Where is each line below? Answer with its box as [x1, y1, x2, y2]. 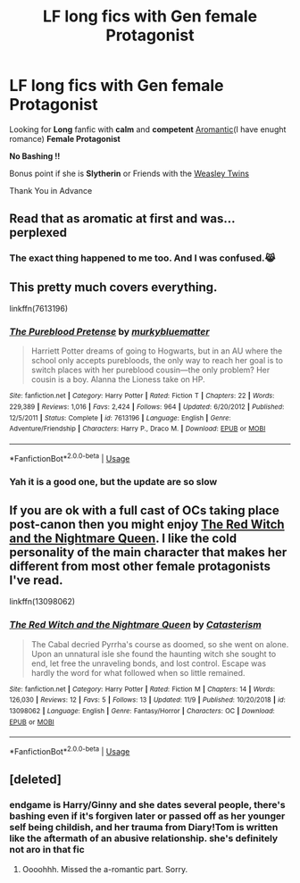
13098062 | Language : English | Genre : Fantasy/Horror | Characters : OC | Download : [9, 706, 275, 715]
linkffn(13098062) [9, 596, 76, 607]
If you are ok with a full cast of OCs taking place [9, 503, 279, 518]
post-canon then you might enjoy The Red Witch [9, 516, 285, 532]
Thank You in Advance [9, 185, 93, 196]
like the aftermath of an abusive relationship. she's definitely [9, 832, 279, 845]
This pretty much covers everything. [9, 279, 218, 295]
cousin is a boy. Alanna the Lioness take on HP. [30, 374, 205, 385]
